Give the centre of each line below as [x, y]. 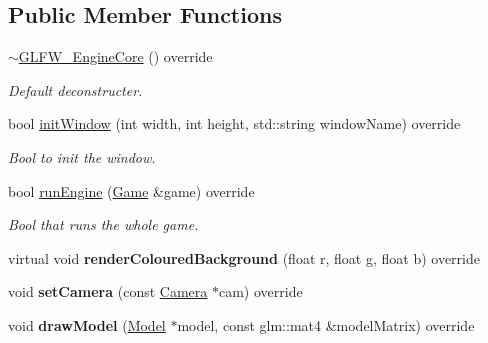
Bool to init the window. [82, 156]
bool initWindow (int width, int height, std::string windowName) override [234, 123]
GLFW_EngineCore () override [115, 56]
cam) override [260, 291]
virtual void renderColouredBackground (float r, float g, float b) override [244, 257]
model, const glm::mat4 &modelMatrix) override [326, 324]
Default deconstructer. [75, 89]
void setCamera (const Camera [108, 291]
